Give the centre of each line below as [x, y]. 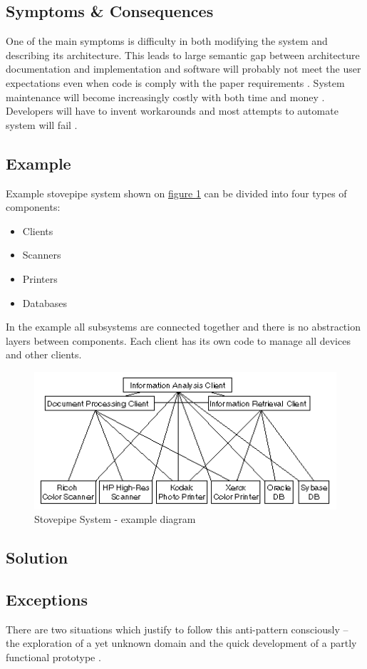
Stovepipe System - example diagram [115, 519]
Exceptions [47, 599]
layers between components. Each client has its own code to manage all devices [178, 340]
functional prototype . [53, 657]
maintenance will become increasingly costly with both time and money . [165, 97]
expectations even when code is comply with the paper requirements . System [175, 82]
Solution [37, 557]
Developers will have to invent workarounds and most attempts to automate [172, 111]
